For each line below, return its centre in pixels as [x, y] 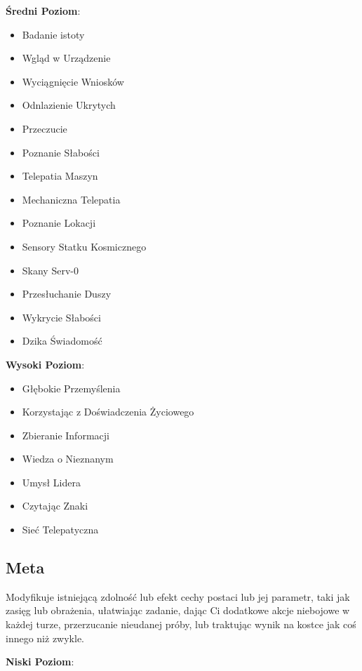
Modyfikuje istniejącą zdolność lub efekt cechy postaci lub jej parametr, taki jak [178, 596]
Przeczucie [45, 128]
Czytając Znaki [55, 506]
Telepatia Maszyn [60, 176]
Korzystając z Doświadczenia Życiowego [108, 412]
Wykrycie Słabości [61, 317]
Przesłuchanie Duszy [67, 294]
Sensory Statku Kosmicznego [84, 246]
